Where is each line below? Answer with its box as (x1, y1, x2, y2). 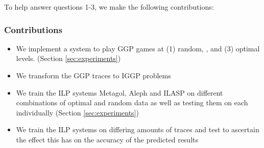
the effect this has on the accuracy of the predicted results (16, 134, 199, 144)
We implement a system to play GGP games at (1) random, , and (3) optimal (16, 43, 260, 53)
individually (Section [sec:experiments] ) (16, 107, 139, 117)
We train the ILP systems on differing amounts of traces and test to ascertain (16, 124, 259, 135)
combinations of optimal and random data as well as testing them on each (16, 97, 248, 108)
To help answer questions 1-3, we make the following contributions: (4, 2, 214, 12)
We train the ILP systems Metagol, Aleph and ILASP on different (16, 87, 223, 98)
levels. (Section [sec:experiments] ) (16, 53, 121, 64)
